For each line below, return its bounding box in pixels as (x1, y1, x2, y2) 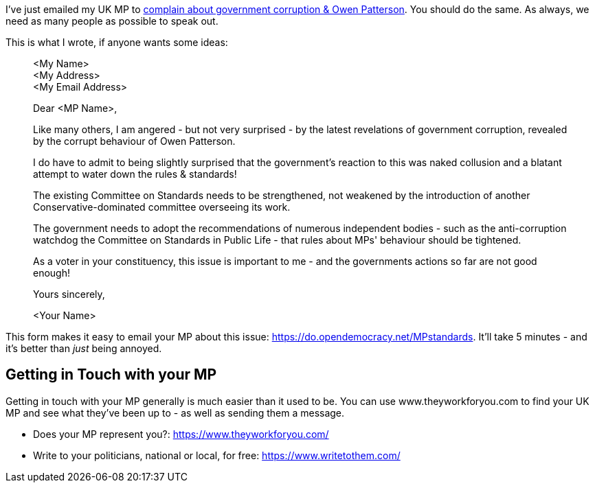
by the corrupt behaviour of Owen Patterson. (33, 135, 236, 147)
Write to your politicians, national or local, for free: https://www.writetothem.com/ (33, 449, 401, 461)
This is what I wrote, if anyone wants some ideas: (5, 36, 228, 48)
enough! (33, 267, 70, 279)
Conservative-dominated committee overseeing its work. (33, 201, 291, 213)
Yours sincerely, (33, 288, 105, 300)
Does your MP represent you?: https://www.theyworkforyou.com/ (33, 428, 329, 440)
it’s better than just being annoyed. (5, 342, 162, 354)
